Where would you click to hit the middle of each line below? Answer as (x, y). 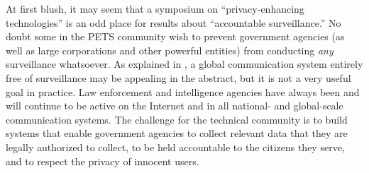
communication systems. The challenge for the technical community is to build (177, 119)
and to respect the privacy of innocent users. (103, 161)
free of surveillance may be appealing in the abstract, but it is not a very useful (178, 77)
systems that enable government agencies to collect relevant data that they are (177, 133)
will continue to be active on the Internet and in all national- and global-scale (175, 106)
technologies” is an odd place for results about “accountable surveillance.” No (174, 22)
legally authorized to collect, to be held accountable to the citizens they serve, (175, 147)
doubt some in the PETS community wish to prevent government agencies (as (175, 36)
